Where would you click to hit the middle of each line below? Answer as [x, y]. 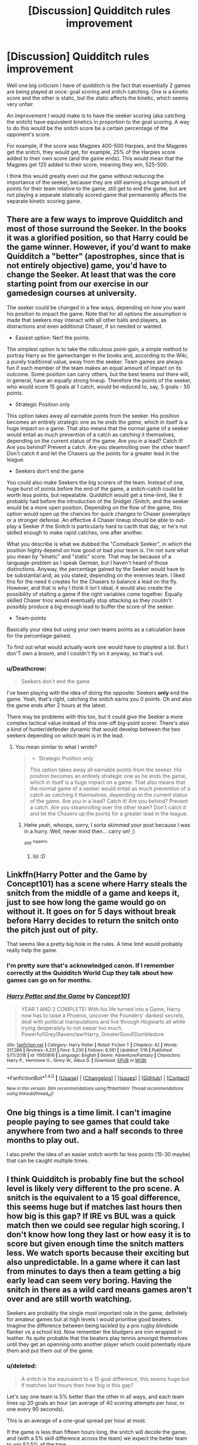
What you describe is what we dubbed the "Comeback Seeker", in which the [99, 544]
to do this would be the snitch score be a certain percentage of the [88, 128]
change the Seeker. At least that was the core [91, 275]
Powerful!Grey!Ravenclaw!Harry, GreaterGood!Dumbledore [92, 1034]
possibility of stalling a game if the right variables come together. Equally [95, 594]
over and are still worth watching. [69, 1299]
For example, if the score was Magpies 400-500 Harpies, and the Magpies [97, 146]
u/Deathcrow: [27, 668]
